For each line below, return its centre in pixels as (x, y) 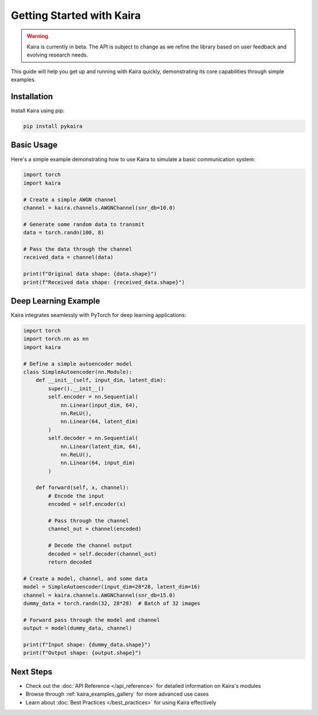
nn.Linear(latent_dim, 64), (101, 446)
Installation (32, 97)
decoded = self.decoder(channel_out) (102, 554)
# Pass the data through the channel (78, 249)
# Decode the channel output (90, 546)
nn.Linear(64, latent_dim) (99, 422)
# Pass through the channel (89, 521)
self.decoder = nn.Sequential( (93, 438)
